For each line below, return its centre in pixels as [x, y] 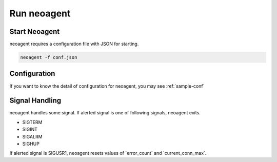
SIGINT [30, 129]
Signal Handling [35, 101]
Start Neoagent [35, 32]
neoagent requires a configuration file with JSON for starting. [74, 44]
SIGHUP [31, 144]
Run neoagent [40, 13]
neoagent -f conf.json [49, 57]
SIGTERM [32, 122]
